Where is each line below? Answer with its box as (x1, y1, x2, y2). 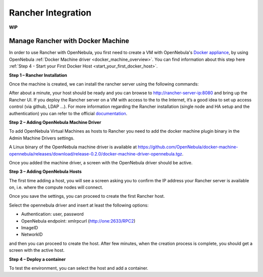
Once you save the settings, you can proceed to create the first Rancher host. (9, 193, 165, 199)
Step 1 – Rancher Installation (9, 72, 68, 78)
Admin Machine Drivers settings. (9, 135, 75, 141)
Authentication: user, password (21, 211, 84, 217)
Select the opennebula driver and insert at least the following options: (9, 202, 149, 208)
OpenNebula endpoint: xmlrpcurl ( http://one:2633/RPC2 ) (21, 218, 136, 224)
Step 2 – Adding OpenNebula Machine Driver (9, 119, 102, 125)
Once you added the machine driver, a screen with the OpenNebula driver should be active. (9, 159, 193, 165)
